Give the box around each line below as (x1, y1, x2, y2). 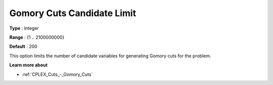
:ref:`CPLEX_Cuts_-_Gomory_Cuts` (22, 71, 93, 77)
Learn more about (9, 62, 48, 68)
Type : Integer (9, 25, 39, 31)
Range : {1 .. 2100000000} (9, 34, 65, 40)
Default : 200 (9, 43, 37, 50)
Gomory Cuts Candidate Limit (9, 8, 136, 19)
